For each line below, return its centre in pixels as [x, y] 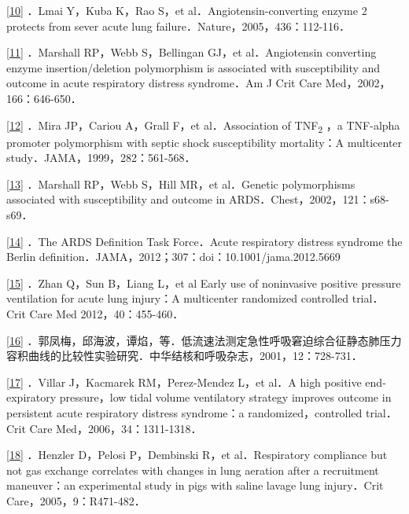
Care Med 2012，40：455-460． [107, 314]
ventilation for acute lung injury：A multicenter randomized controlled [178, 298]
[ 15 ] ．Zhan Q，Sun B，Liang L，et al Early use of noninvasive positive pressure [204, 283]
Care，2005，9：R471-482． [76, 500]
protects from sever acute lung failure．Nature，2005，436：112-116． [179, 26]
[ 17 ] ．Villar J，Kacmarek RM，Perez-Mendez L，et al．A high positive [184, 382]
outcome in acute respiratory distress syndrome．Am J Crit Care [164, 83]
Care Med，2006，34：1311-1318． [116, 428]
